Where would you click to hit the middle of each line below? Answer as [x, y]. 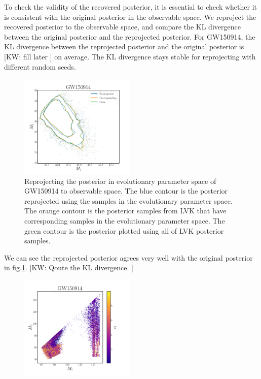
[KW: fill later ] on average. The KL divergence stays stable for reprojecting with [130, 56]
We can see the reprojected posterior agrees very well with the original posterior [128, 257]
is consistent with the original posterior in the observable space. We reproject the [130, 17]
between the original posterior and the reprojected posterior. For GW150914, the [130, 36]
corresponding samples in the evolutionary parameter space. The [125, 220]
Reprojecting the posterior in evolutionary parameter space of [120, 181]
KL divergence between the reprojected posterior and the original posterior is [124, 46]
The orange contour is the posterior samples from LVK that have [125, 211]
